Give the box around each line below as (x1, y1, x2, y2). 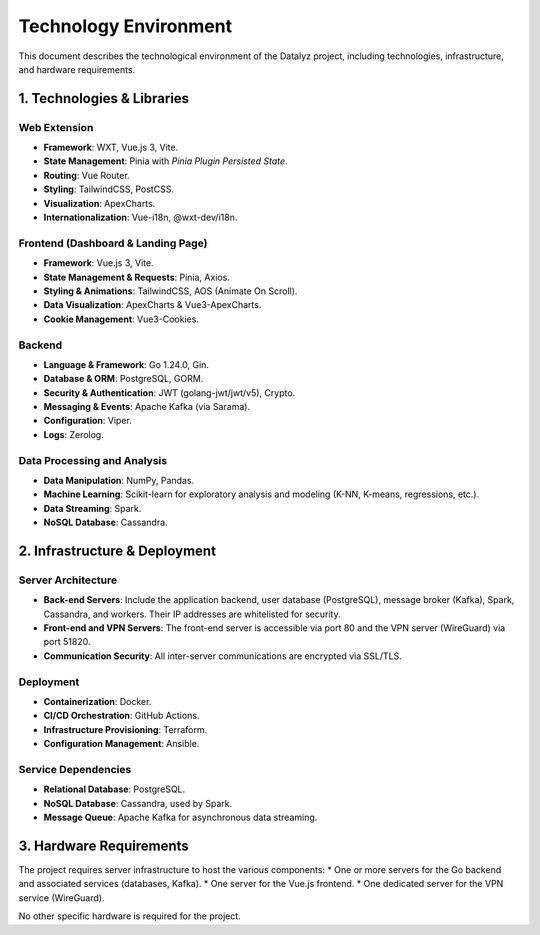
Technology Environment (18, 15, 233, 37)
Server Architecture (18, 573, 118, 587)
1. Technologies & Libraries (18, 90, 190, 107)
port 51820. (43, 636, 91, 648)
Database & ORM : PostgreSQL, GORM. (43, 373, 204, 385)
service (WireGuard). (18, 891, 105, 904)
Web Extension (18, 120, 94, 134)
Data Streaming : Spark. (43, 502, 142, 514)
